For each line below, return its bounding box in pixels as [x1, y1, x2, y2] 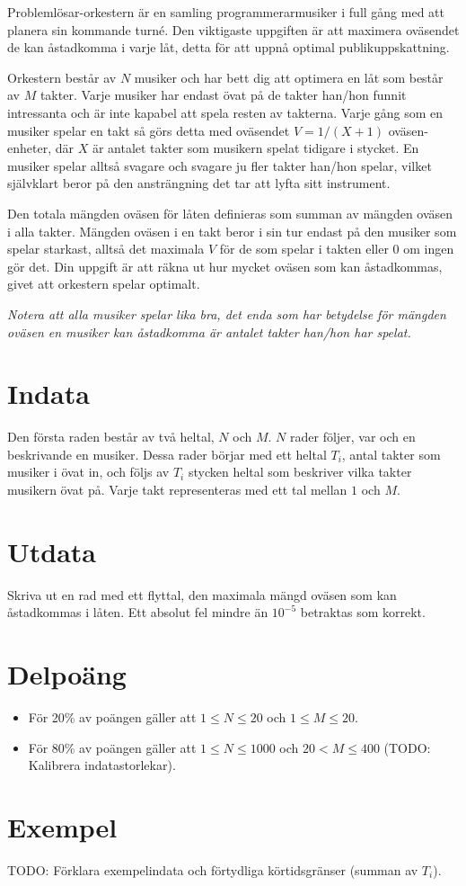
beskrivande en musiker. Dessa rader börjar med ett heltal [7, 444, 327, 463]
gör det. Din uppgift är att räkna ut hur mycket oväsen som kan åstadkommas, [7, 256, 443, 275]
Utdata [7, 532, 97, 569]
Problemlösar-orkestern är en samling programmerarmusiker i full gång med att [7, 3, 445, 21]
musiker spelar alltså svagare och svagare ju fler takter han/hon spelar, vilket [7, 156, 432, 175]
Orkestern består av [7, 67, 117, 86]
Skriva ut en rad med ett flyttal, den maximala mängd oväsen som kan [7, 585, 397, 604]
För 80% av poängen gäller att [28, 738, 197, 756]
